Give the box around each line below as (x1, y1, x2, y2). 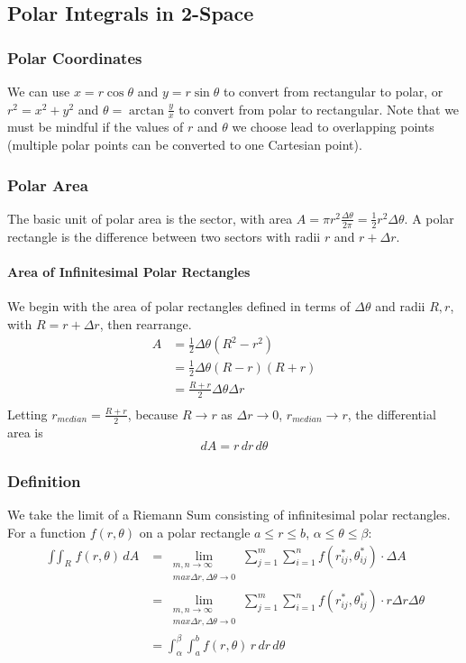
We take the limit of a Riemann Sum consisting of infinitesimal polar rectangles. (7, 505, 451, 524)
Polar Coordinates (7, 46, 142, 69)
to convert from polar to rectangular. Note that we (178, 99, 460, 118)
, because (127, 404, 178, 423)
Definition (7, 470, 81, 493)
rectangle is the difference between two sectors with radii (7, 226, 321, 245)
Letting (7, 404, 48, 423)
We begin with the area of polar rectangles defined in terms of (7, 297, 351, 316)
